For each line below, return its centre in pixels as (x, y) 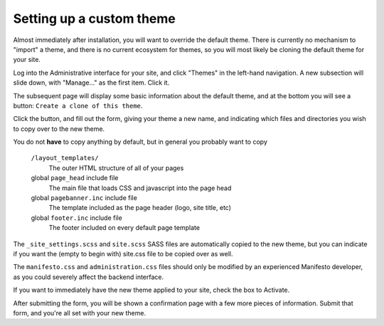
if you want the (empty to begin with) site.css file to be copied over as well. (123, 253)
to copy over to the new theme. (59, 129)
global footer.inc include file (76, 218)
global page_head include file (75, 178)
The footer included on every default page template (124, 228)
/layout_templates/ (65, 158)
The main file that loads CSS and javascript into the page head (140, 188)
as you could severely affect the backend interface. (89, 277)
